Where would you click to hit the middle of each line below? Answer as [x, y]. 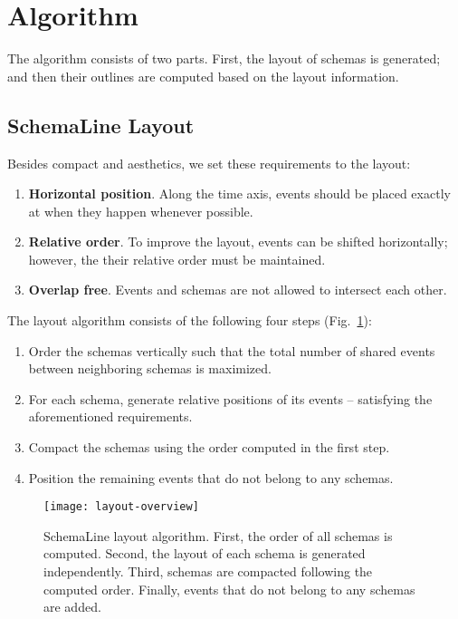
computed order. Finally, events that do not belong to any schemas [229, 589]
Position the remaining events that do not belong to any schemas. [211, 477]
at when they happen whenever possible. [141, 211]
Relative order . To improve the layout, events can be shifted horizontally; [238, 242]
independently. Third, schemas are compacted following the [208, 571]
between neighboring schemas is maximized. [150, 368]
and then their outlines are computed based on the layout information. [203, 76]
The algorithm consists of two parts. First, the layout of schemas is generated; [224, 58]
